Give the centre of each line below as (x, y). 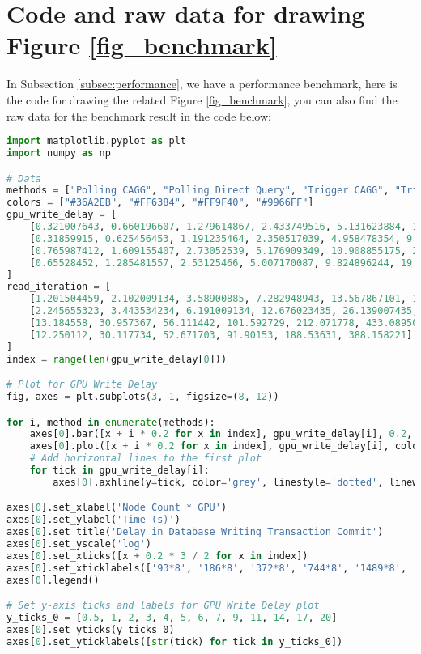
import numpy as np (59, 153)
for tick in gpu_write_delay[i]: (119, 471)
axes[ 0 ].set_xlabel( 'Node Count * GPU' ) (117, 508)
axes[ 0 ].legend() (53, 580)
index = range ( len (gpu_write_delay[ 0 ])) (117, 359)
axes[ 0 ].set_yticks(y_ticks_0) (91, 630)
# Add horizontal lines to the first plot (145, 459)
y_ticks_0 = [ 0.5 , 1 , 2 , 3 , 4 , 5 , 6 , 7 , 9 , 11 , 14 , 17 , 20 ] (172, 618)
